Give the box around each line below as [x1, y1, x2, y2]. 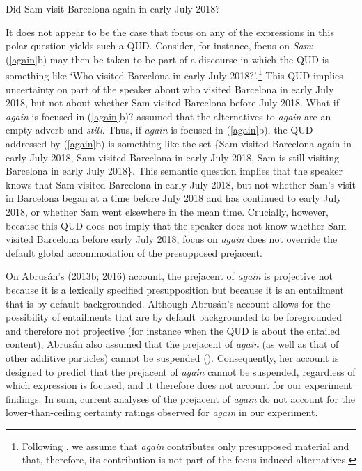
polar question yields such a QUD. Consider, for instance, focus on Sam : [6, 38, 315, 53]
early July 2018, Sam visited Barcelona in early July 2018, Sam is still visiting [6, 150, 339, 164]
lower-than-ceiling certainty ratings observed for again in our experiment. [6, 405, 318, 420]
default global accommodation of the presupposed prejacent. [6, 245, 262, 260]
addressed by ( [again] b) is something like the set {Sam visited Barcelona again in [6, 136, 352, 150]
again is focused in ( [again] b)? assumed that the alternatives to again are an [6, 109, 331, 123]
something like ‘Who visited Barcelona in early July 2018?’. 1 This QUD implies [6, 66, 343, 83]
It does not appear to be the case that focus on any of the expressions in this [6, 24, 334, 39]
